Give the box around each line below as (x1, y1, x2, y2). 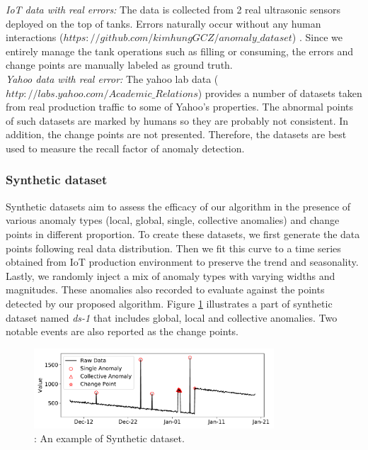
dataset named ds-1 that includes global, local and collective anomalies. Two (6, 310, 338, 325)
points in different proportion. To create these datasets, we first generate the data (6, 226, 360, 241)
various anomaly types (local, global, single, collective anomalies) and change (6, 213, 340, 227)
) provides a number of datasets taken (197, 85, 362, 100)
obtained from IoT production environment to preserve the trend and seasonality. (6, 254, 359, 269)
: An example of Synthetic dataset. (34, 431, 185, 446)
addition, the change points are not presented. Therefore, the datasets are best (6, 127, 347, 142)
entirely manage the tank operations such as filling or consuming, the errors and (6, 43, 354, 58)
